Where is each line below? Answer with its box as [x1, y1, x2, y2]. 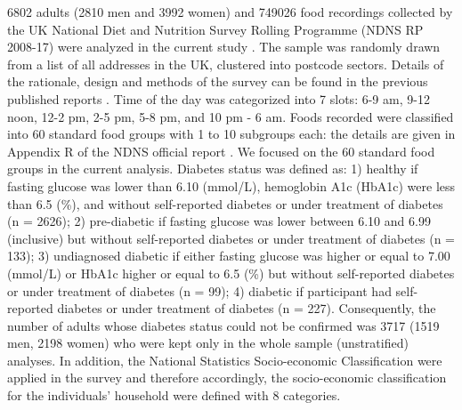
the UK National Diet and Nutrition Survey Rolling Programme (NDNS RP [7, 20, 424, 38]
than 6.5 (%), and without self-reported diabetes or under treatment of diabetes [7, 194, 443, 213]
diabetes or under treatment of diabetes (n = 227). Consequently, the [57, 299, 436, 318]
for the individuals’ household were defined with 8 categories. [7, 386, 341, 405]
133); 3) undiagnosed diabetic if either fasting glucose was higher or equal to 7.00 [7, 246, 450, 265]
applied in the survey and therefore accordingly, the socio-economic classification [7, 368, 447, 387]
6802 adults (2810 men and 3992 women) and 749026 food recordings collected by [7, 3, 453, 20]
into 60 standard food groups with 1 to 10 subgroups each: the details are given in [7, 125, 456, 143]
